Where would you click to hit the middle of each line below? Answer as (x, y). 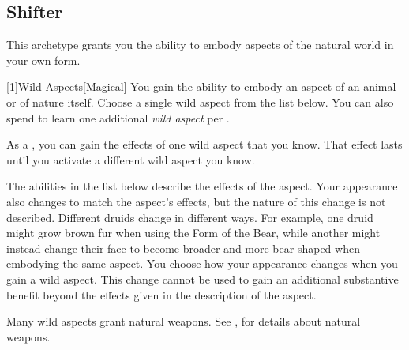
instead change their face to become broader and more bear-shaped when (183, 248)
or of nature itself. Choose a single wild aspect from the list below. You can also (200, 102)
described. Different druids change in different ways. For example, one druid (190, 217)
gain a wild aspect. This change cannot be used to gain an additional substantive (203, 278)
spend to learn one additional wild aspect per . (118, 117)
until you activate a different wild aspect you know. (131, 159)
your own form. (43, 60)
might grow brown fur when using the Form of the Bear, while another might (193, 233)
